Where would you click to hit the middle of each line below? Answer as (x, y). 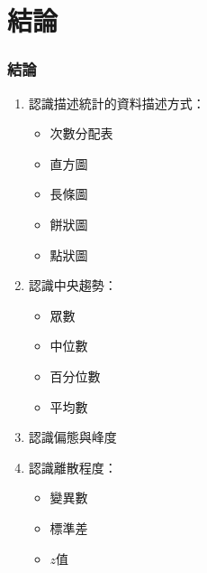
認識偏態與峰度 (72, 437)
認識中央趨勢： (72, 285)
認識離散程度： (72, 467)
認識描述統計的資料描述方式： (117, 103)
